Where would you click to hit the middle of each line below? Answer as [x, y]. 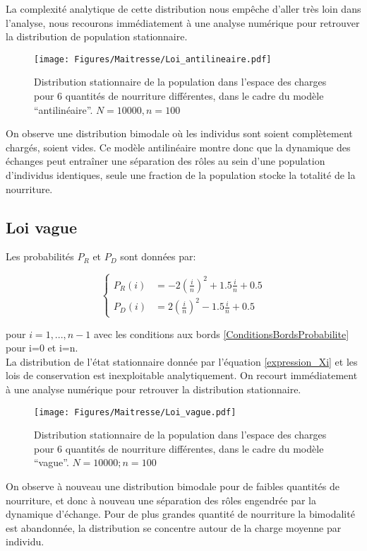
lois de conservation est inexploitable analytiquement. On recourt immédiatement [182, 375]
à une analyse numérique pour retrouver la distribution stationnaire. [154, 389]
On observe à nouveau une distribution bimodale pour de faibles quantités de [173, 486]
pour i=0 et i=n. [42, 348]
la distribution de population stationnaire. [97, 36]
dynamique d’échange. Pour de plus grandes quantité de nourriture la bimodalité [180, 514]
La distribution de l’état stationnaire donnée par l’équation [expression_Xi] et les [182, 361]
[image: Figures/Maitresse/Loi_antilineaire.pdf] [153, 59]
